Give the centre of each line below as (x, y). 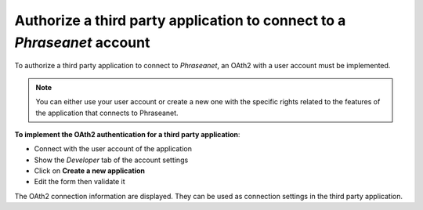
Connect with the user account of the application (113, 149)
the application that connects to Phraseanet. (107, 113)
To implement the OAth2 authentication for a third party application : (127, 134)
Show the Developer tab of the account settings (111, 160)
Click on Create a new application (89, 171)
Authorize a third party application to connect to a (180, 20)
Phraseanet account (82, 42)
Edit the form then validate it (80, 182)
